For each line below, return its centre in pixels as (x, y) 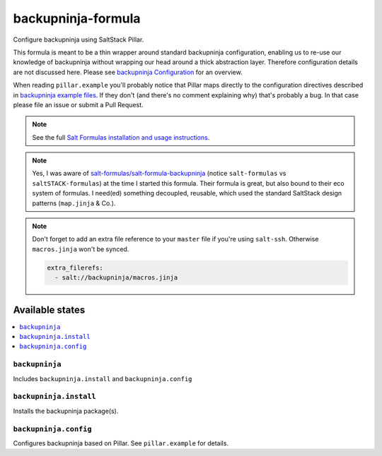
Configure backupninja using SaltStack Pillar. (79, 40)
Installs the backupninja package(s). (66, 411)
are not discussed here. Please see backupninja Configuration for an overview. (128, 72)
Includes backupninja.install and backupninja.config (103, 378)
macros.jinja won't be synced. (81, 249)
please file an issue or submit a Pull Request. (79, 104)
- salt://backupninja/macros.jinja (116, 278)
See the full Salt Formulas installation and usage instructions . (121, 137)
